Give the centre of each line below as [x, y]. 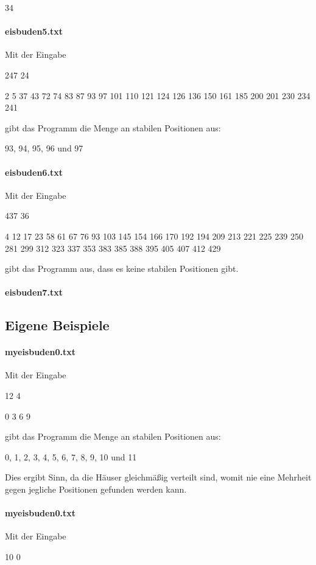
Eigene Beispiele [57, 325]
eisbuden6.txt [34, 172]
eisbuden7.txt [34, 292]
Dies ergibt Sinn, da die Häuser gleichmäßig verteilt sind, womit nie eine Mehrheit [158, 477]
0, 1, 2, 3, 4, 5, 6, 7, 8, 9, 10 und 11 [71, 456]
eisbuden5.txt [34, 31]
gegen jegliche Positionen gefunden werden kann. [96, 489]
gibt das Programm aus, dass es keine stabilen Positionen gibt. [122, 269]
